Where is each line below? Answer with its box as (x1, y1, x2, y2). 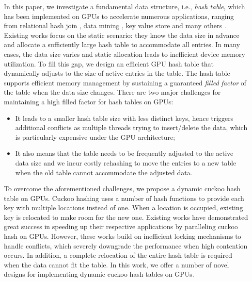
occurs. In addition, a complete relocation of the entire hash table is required (4, 250, 232, 260)
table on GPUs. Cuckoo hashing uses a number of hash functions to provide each (4, 193, 244, 203)
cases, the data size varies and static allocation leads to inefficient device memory (4, 49, 245, 59)
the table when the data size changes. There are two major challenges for (4, 87, 221, 97)
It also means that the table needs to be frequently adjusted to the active (15, 148, 234, 158)
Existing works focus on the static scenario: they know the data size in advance (4, 30, 239, 40)
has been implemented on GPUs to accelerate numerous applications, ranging (4, 11, 234, 21)
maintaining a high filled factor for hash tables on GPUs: (4, 96, 173, 106)
